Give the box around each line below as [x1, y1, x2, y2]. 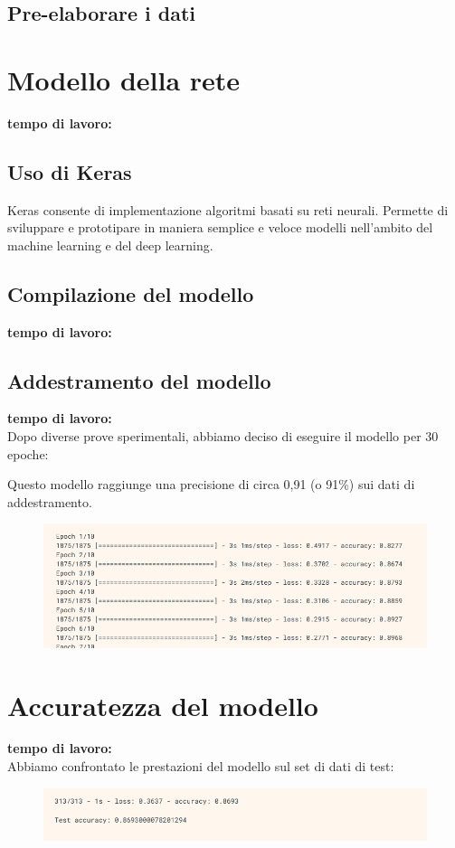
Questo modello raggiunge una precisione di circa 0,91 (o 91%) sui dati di [7, 475, 415, 494]
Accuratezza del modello [7, 686, 318, 723]
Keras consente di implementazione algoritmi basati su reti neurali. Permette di [7, 200, 449, 219]
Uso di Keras [7, 157, 132, 185]
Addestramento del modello [7, 366, 271, 394]
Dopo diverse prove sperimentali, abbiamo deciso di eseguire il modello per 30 [7, 427, 439, 446]
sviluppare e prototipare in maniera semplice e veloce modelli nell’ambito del [7, 218, 433, 237]
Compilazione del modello [7, 279, 254, 307]
